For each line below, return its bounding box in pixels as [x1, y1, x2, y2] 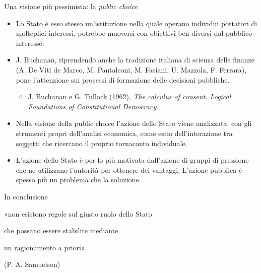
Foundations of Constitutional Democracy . [28, 101, 159, 111]
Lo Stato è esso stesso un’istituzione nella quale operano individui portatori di [16, 18, 257, 28]
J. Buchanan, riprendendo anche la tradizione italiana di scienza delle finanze [16, 54, 254, 65]
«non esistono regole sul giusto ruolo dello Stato [4, 208, 152, 219]
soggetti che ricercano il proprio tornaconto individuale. [16, 138, 187, 148]
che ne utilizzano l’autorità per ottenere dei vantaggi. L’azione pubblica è [16, 164, 242, 175]
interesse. [16, 37, 44, 48]
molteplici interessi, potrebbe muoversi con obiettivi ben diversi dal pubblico [16, 28, 252, 38]
